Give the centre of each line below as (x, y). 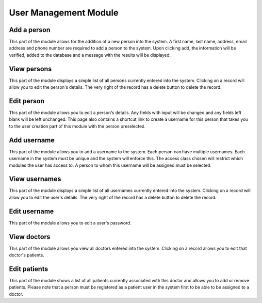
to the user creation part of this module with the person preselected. (77, 126)
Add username (32, 140)
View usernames (35, 179)
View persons (30, 69)
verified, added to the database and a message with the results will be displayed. (90, 55)
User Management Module (64, 13)
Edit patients (29, 269)
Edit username (32, 211)
